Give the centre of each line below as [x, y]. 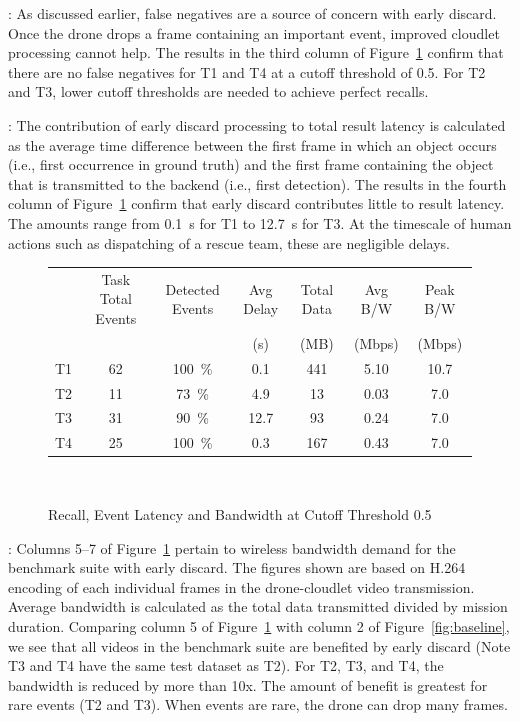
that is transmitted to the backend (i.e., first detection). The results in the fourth [257, 183]
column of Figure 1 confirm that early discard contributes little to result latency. [256, 203]
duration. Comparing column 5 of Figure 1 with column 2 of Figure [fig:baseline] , [259, 625]
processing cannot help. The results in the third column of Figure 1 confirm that [256, 52]
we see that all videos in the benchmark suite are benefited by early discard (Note [259, 645]
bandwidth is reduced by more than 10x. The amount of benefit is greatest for [248, 684]
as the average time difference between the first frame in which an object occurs [252, 144]
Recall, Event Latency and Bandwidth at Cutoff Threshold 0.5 [240, 513]
